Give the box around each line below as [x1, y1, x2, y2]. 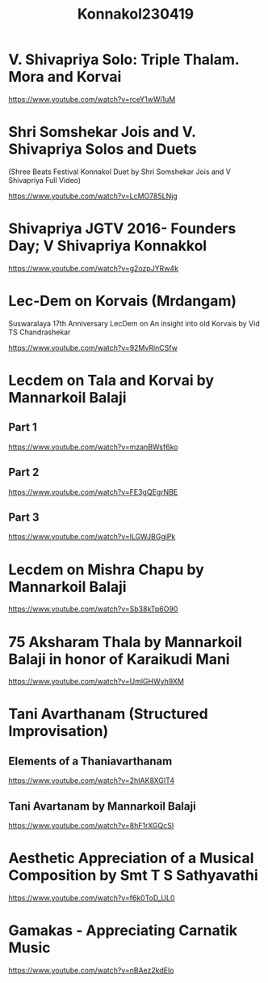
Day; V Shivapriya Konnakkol [8, 236, 207, 255]
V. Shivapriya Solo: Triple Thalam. [8, 50, 240, 69]
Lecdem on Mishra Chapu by [8, 560, 204, 579]
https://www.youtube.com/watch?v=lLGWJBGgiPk [8, 532, 176, 542]
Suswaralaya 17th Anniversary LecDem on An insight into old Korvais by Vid [8, 318, 260, 328]
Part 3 [8, 510, 40, 524]
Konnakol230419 [77, 5, 195, 23]
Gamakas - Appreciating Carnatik [8, 921, 238, 940]
